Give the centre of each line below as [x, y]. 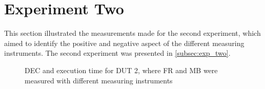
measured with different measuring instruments [99, 80]
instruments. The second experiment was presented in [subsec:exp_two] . [117, 53]
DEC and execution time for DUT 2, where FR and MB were [121, 70]
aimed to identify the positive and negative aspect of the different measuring [124, 43]
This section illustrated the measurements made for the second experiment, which [132, 33]
